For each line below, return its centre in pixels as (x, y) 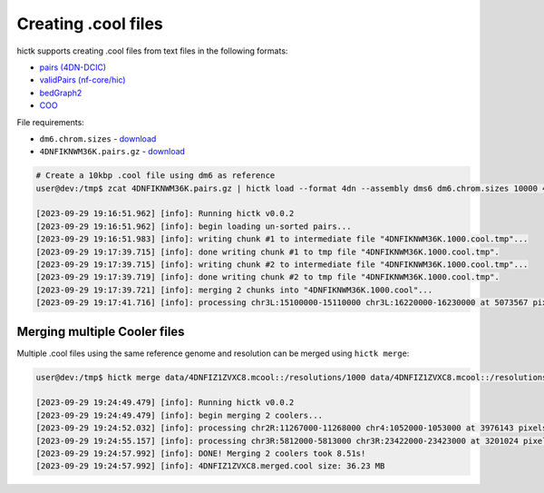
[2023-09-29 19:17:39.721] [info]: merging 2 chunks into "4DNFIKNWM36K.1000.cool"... (234, 290)
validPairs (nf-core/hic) (83, 80)
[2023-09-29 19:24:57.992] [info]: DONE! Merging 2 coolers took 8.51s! (201, 454)
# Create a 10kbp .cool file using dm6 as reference (155, 176)
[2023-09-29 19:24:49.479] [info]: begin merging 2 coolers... (180, 415)
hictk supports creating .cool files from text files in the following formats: (152, 51)
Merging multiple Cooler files (101, 331)
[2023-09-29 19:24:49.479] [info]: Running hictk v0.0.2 (165, 403)
